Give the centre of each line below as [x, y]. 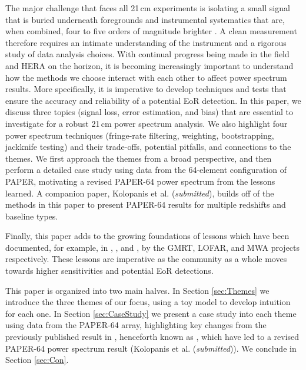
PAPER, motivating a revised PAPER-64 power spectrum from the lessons [140, 181]
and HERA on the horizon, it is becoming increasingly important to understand [149, 65]
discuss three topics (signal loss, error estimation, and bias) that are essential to [149, 112]
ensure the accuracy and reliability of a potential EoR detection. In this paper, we [153, 100]
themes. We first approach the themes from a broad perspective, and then [139, 158]
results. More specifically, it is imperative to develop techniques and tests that [146, 89]
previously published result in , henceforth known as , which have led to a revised [152, 337]
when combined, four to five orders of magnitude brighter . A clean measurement [151, 31]
